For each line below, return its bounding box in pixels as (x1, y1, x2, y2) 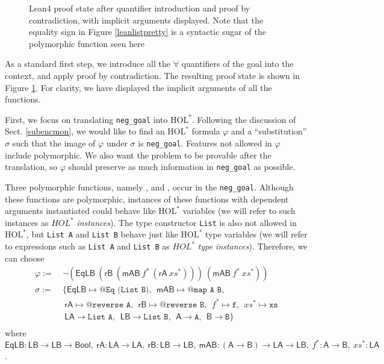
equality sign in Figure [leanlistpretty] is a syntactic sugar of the (29, 25, 266, 38)
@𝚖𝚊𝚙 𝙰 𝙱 (187, 286, 222, 295)
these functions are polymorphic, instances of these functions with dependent (5, 192, 289, 205)
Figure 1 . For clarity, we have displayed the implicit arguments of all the (5, 81, 272, 93)
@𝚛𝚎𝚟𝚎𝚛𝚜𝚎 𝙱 (159, 300, 205, 309)
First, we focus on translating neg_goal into (5, 113, 168, 125)
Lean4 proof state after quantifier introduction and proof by (29, 2, 250, 14)
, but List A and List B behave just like (26, 228, 178, 240)
